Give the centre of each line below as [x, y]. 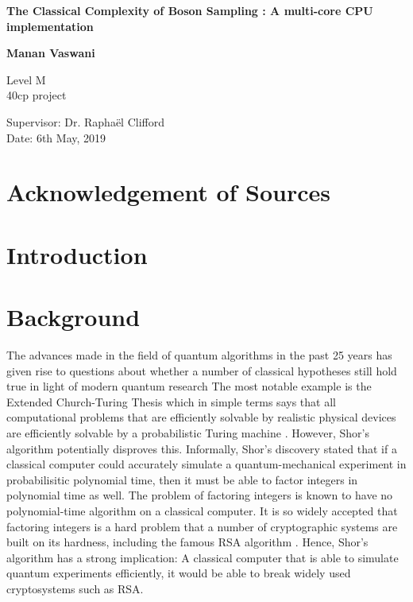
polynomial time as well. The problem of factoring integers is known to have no [200, 495]
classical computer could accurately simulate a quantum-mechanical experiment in [206, 464]
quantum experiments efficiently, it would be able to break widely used [179, 573]
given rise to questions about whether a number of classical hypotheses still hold [202, 370]
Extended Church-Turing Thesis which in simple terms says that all [171, 401]
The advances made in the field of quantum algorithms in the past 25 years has [199, 355]
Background [73, 317]
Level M [26, 79]
